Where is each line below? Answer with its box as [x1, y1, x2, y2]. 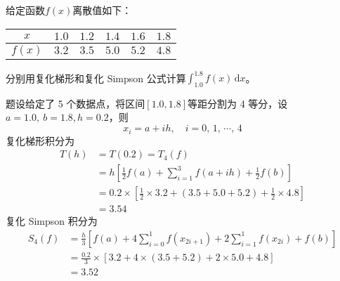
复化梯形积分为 [6, 133, 74, 148]
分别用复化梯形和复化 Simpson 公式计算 [6, 70, 186, 85]
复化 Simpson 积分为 [6, 214, 98, 228]
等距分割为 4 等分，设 [188, 96, 288, 110]
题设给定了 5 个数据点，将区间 [6, 96, 145, 110]
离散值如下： [72, 3, 132, 17]
